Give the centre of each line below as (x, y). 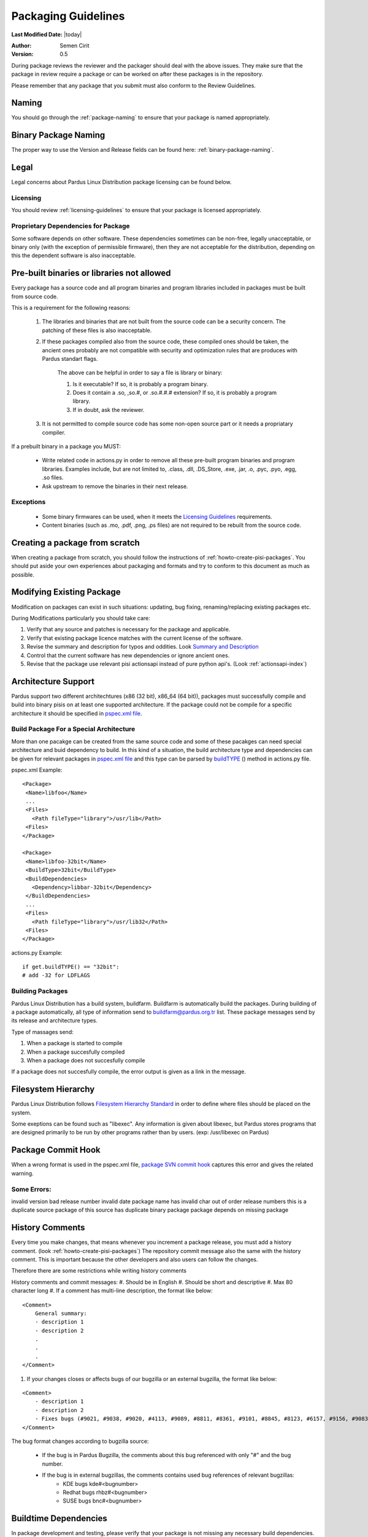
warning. (22, 1173)
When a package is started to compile (75, 1043)
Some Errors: (31, 1189)
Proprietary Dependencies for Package (71, 226)
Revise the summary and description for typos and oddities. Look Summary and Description (143, 647)
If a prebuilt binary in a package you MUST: (66, 446)
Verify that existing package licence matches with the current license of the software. (135, 638)
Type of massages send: (42, 1032)
